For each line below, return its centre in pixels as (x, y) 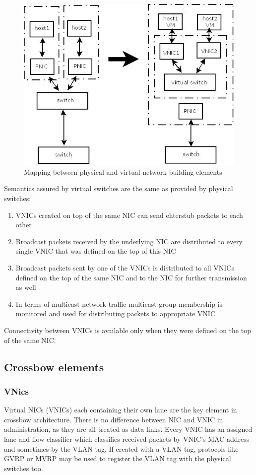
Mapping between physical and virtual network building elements (123, 171)
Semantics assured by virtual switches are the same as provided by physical (119, 188)
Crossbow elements (54, 367)
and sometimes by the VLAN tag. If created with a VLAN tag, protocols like (121, 448)
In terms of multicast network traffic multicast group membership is (119, 304)
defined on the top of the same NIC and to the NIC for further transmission (131, 277)
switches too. (24, 468)
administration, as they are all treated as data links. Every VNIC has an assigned (128, 429)
